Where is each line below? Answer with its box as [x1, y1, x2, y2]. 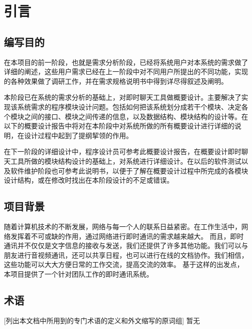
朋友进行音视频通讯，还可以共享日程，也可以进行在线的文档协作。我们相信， [4, 250, 248, 260]
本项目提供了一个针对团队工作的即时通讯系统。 [4, 268, 153, 279]
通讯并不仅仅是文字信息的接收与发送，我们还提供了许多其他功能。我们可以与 [4, 240, 248, 251]
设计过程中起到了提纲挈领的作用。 [24, 130, 133, 140]
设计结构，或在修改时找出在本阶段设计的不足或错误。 [4, 175, 173, 185]
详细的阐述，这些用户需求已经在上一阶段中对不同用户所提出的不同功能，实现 [4, 66, 248, 77]
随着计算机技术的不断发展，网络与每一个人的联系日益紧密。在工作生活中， [4, 221, 241, 231]
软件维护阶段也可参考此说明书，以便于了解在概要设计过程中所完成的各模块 [10, 165, 248, 175]
